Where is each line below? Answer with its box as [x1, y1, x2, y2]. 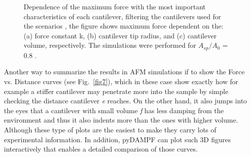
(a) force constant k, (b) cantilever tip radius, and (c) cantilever [24, 30, 217, 40]
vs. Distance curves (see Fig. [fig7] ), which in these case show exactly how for [4, 76, 239, 87]
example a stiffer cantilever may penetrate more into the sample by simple [4, 86, 228, 96]
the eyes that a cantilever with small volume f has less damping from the [4, 105, 224, 115]
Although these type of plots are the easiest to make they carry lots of [4, 124, 216, 134]
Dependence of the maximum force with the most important [24, 1, 206, 11]
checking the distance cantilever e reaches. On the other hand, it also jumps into [4, 95, 247, 106]
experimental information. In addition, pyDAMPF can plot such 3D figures [4, 134, 231, 144]
